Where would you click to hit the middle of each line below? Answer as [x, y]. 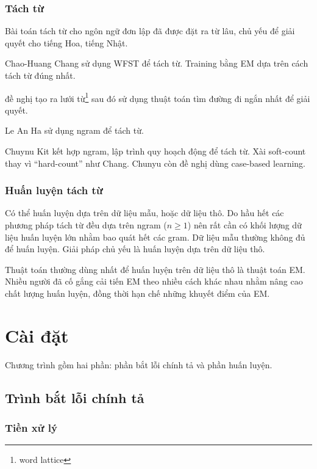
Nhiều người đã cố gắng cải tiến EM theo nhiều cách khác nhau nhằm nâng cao [154, 281]
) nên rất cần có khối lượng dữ [244, 225]
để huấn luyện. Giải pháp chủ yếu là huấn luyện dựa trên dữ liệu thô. [135, 249]
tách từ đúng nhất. [40, 75]
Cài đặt [37, 335]
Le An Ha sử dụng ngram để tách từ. [74, 130]
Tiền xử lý [31, 428]
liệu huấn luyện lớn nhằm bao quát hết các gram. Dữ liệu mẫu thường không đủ [155, 237]
